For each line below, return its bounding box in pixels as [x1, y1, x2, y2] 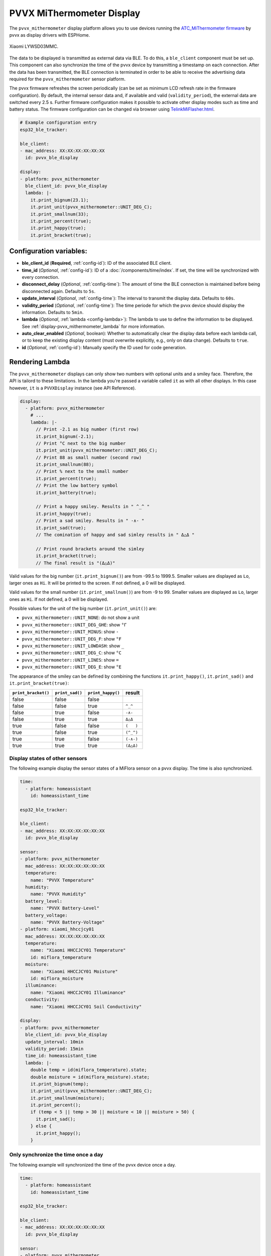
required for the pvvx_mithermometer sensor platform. [9, 76, 125, 82]
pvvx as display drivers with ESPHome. [9, 32, 90, 38]
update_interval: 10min [25, 1039, 84, 1044]
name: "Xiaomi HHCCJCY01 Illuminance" [30, 990, 126, 995]
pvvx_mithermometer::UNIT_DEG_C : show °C [22, 650, 121, 656]
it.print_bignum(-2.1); [36, 434, 94, 439]
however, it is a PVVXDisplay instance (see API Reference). [9, 385, 137, 391]
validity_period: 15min [25, 1045, 84, 1052]
